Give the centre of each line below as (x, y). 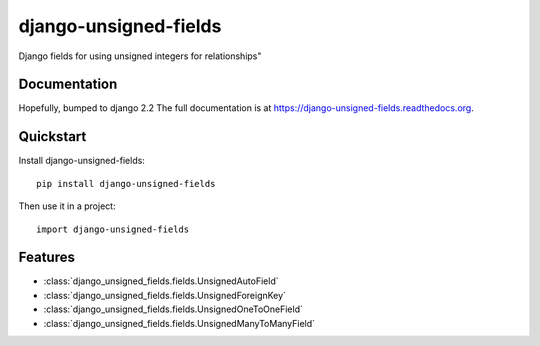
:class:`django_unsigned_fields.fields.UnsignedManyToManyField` (179, 323)
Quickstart (52, 136)
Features (46, 257)
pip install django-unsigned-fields (126, 183)
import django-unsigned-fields (113, 229)
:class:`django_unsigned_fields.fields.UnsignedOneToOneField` (173, 309)
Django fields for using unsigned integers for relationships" (140, 56)
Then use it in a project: (67, 206)
